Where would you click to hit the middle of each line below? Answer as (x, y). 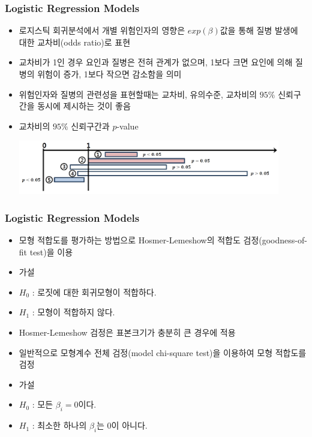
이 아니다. (129, 425)
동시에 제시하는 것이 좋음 (84, 106)
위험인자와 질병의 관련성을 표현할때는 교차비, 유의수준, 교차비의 (138, 94)
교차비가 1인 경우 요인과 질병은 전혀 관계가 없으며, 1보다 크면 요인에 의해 (156, 62)
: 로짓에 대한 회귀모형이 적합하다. (94, 292)
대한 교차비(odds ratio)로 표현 (75, 42)
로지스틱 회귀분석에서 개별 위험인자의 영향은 (102, 30)
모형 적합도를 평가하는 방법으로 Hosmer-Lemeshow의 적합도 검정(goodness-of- (163, 240)
